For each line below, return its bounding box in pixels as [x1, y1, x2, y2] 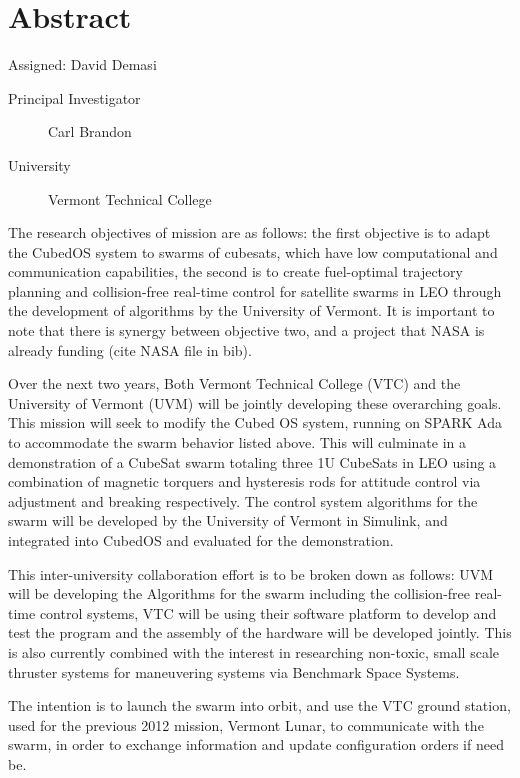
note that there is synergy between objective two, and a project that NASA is [8, 320, 485, 341]
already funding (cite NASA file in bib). [8, 339, 252, 360]
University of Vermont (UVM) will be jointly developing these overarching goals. [8, 392, 502, 413]
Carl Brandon [48, 121, 132, 142]
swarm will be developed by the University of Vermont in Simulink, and [8, 510, 448, 531]
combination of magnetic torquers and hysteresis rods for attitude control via [8, 471, 481, 492]
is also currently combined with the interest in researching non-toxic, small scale [8, 641, 500, 662]
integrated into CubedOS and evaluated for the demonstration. [8, 530, 394, 550]
